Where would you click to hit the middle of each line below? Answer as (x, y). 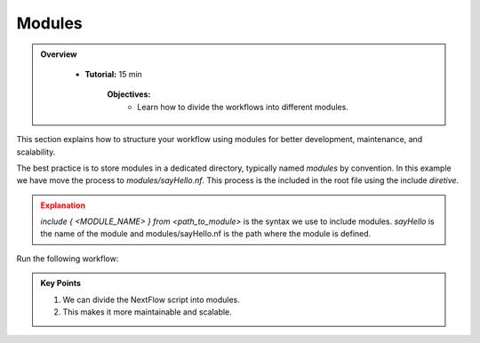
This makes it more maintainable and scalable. (148, 312)
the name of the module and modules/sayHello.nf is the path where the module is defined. (206, 234)
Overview (59, 54)
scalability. (36, 152)
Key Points (61, 283)
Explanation (63, 205)
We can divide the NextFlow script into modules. (151, 299)
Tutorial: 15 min (113, 74)
